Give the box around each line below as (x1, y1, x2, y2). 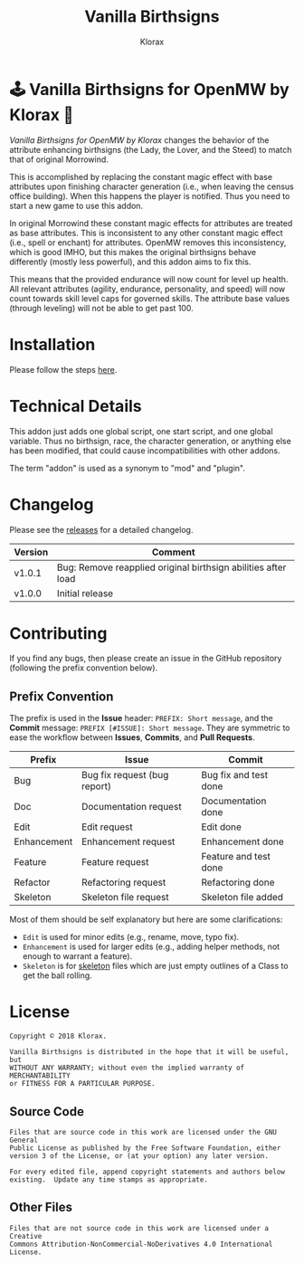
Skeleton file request (81, 891, 169, 904)
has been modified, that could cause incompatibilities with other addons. (9, 445, 280, 456)
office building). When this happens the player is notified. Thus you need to (9, 190, 290, 201)
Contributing (9, 622, 108, 643)
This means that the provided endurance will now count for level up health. (9, 273, 289, 284)
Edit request (81, 821, 133, 833)
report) (81, 780, 111, 793)
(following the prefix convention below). (9, 662, 158, 673)
